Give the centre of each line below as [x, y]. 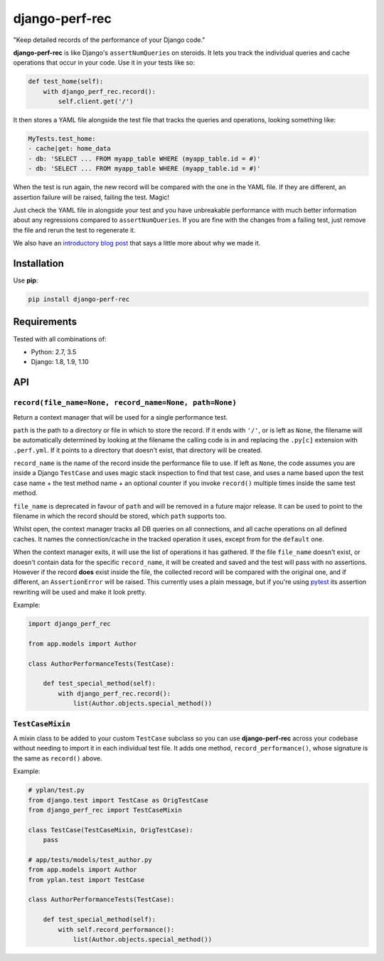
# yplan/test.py [57, 790]
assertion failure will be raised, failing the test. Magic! [91, 197]
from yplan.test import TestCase [86, 880]
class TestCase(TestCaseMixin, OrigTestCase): [111, 830]
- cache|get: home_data [70, 149]
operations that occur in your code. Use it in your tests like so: [104, 63]
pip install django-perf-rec [79, 299]
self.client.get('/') [96, 102]
